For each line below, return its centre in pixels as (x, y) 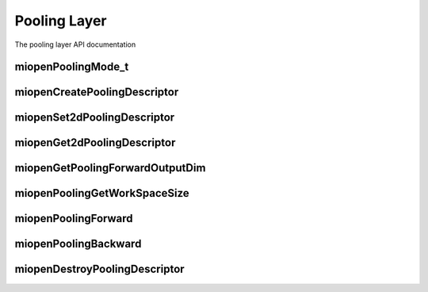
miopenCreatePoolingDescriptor (97, 92)
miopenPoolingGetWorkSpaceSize (102, 193)
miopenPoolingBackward (78, 244)
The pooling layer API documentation (75, 44)
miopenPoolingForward (74, 219)
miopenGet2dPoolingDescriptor (95, 143)
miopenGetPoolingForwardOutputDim (110, 168)
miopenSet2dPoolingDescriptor (95, 118)
